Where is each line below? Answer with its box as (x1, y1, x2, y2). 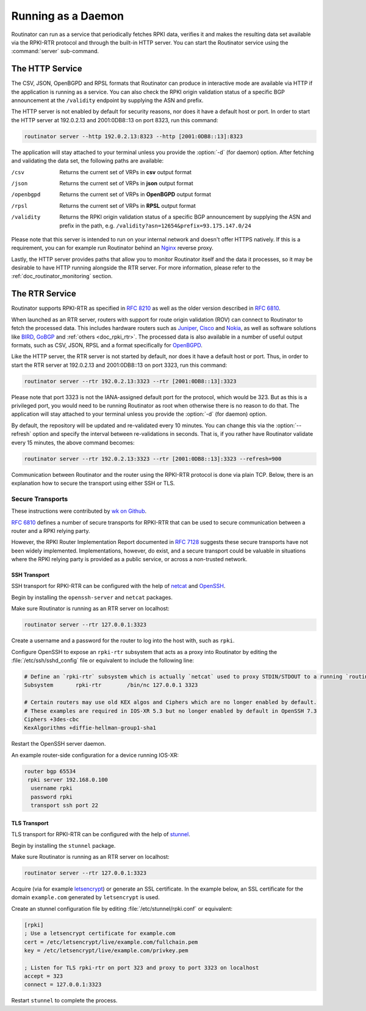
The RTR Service (11, 289, 76, 299)
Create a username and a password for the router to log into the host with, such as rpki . (11, 637, 235, 644)
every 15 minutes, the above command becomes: (11, 439, 135, 446)
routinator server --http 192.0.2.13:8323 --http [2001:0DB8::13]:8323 (24, 133, 243, 140)
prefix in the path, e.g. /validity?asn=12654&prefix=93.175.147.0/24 (59, 222, 251, 229)
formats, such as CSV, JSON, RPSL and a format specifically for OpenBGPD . (11, 341, 203, 348)
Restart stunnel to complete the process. (11, 997, 118, 1004)
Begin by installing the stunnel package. (11, 842, 116, 849)
